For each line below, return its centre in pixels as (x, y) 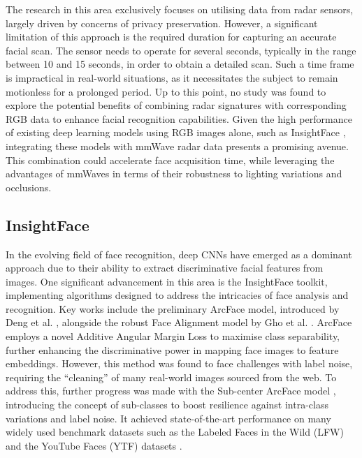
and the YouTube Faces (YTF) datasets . (94, 445)
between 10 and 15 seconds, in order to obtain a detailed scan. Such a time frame (180, 64)
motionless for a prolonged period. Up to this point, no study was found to (166, 91)
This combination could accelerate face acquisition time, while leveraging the (170, 160)
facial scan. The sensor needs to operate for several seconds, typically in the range (181, 50)
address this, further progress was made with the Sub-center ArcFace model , (171, 391)
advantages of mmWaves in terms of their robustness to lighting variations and (174, 173)
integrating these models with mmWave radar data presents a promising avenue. (177, 146)
